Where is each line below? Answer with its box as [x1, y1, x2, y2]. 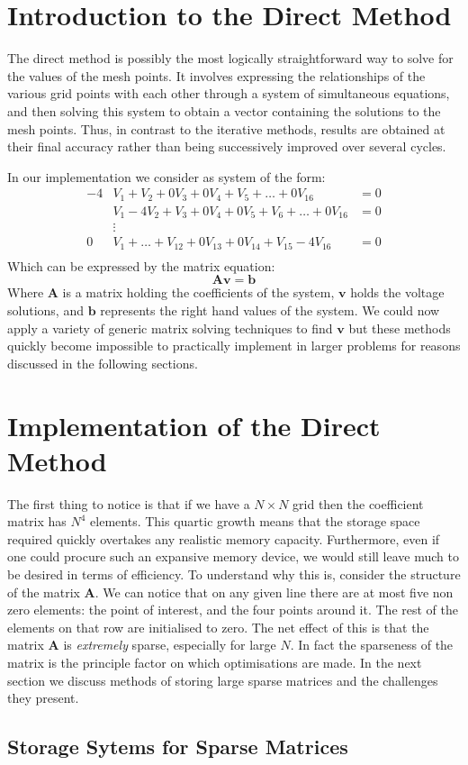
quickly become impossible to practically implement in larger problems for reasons [7, 336, 461, 355]
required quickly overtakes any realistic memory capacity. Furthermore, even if [7, 529, 440, 548]
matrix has [7, 512, 67, 531]
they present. [7, 688, 79, 707]
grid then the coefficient [292, 494, 424, 513]
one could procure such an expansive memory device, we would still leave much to [7, 547, 459, 566]
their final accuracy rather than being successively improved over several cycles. [7, 137, 446, 156]
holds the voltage [350, 283, 445, 302]
